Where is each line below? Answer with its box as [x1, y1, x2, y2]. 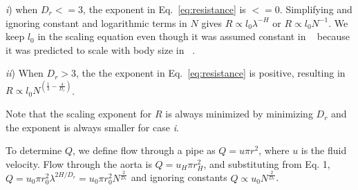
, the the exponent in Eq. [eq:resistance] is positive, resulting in [76, 66, 346, 80]
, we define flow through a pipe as [73, 143, 216, 158]
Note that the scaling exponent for [6, 106, 152, 121]
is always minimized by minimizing [165, 106, 313, 121]
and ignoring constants [131, 170, 227, 184]
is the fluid [301, 143, 347, 158]
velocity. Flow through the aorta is [6, 156, 152, 171]
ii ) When [6, 66, 44, 80]
